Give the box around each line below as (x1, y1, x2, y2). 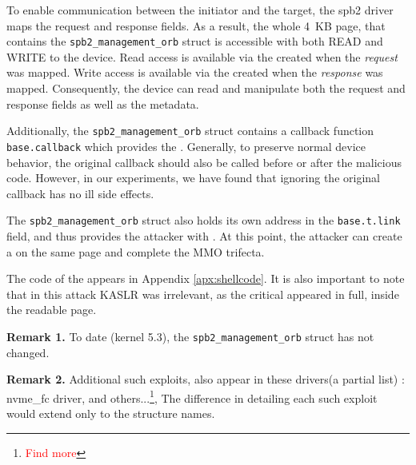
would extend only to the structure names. (6, 405, 215, 422)
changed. (6, 344, 50, 360)
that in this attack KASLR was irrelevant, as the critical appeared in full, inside (6, 285, 399, 302)
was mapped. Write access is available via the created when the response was (6, 64, 383, 81)
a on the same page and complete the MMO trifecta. (6, 243, 265, 260)
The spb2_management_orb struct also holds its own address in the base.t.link (6, 212, 401, 229)
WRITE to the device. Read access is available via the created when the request (6, 48, 398, 65)
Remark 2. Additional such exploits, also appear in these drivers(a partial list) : (6, 371, 405, 387)
